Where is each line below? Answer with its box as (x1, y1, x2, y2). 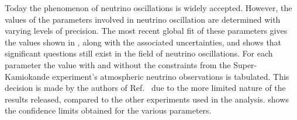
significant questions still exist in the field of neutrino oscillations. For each (5, 47, 273, 59)
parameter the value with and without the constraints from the (5, 58, 231, 70)
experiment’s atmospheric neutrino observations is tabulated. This (52, 70, 289, 82)
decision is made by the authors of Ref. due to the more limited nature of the (5, 82, 286, 94)
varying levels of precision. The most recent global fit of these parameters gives (5, 24, 288, 37)
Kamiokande (5, 70, 50, 82)
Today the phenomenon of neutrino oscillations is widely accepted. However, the (5, 2, 292, 13)
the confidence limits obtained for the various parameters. (5, 104, 212, 117)
